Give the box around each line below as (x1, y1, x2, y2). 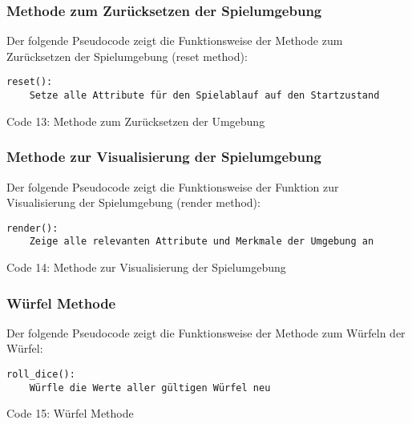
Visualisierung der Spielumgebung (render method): (6, 194, 261, 211)
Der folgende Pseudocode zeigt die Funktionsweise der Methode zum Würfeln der (6, 324, 406, 341)
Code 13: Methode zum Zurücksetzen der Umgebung (6, 112, 265, 129)
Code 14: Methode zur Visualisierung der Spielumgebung (6, 259, 286, 276)
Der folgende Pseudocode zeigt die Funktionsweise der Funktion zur (6, 178, 339, 195)
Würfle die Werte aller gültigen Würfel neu (29, 382, 271, 394)
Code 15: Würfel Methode (6, 405, 134, 422)
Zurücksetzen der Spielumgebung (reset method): (6, 47, 248, 64)
